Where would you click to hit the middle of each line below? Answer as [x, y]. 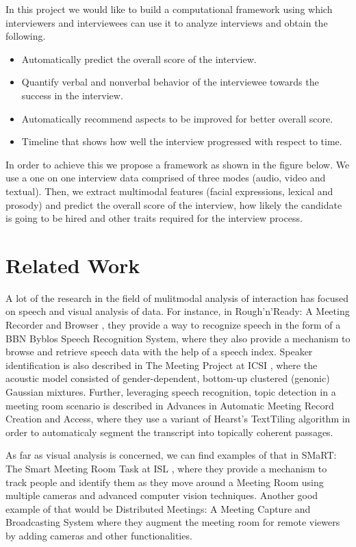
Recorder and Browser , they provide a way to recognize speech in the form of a [173, 325]
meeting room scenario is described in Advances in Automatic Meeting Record [170, 405]
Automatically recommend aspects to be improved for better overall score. [177, 118]
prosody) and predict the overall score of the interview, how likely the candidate [174, 204]
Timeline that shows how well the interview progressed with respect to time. [182, 141]
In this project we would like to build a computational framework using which [169, 9]
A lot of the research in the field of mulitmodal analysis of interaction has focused [177, 297]
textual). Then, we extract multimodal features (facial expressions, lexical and [169, 191]
